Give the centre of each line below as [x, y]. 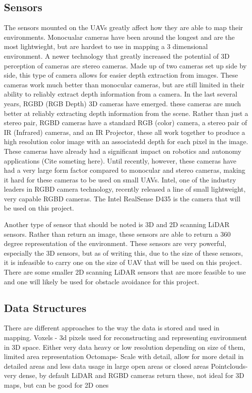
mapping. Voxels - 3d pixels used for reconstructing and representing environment [126, 337]
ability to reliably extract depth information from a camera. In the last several [121, 94]
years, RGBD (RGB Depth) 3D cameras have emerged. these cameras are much [123, 103]
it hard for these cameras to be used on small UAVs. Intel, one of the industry [120, 179]
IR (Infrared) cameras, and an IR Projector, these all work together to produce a [125, 132]
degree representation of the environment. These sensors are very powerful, [115, 243]
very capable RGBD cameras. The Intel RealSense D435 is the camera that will [122, 198]
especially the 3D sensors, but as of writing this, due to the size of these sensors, [124, 253]
